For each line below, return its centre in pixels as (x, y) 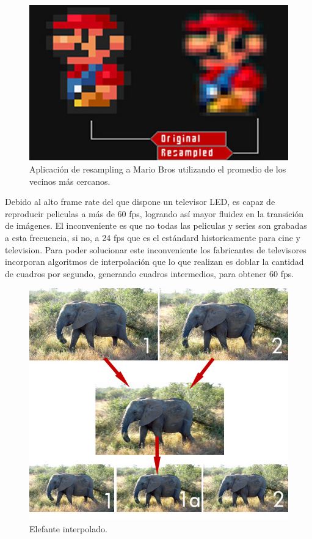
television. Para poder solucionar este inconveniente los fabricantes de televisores (156, 249)
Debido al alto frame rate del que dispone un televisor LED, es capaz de (140, 202)
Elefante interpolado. (68, 528)
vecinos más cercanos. (70, 181)
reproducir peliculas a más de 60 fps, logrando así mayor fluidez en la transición (154, 213)
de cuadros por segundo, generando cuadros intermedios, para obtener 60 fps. (150, 273)
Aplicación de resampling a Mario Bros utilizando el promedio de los (158, 169)
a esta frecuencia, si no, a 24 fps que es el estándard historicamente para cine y (153, 237)
